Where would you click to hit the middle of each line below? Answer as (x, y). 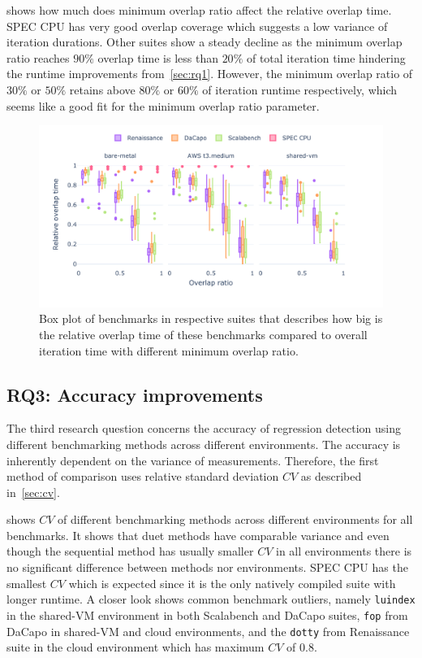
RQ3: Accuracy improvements (135, 394)
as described (331, 476)
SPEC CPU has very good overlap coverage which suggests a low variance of (197, 26)
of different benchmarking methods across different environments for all (235, 519)
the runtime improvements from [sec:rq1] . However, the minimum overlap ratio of (210, 74)
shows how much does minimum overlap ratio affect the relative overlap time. (199, 10)
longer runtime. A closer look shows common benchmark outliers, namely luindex (211, 599)
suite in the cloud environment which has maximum (136, 647)
